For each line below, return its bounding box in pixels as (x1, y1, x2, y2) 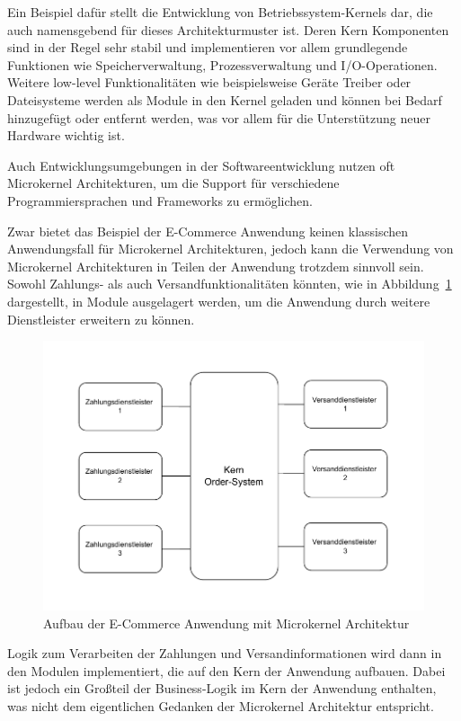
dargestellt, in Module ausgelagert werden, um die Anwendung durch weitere (7, 291, 430, 310)
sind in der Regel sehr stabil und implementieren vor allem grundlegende (7, 38, 408, 57)
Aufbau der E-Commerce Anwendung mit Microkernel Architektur (43, 613, 410, 632)
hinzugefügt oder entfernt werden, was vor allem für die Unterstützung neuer (7, 108, 431, 127)
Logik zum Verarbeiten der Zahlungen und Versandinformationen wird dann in (7, 644, 442, 663)
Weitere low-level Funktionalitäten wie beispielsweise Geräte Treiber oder (7, 73, 412, 92)
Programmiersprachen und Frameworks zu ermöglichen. (7, 191, 313, 209)
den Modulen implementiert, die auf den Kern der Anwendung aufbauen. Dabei (7, 661, 446, 680)
